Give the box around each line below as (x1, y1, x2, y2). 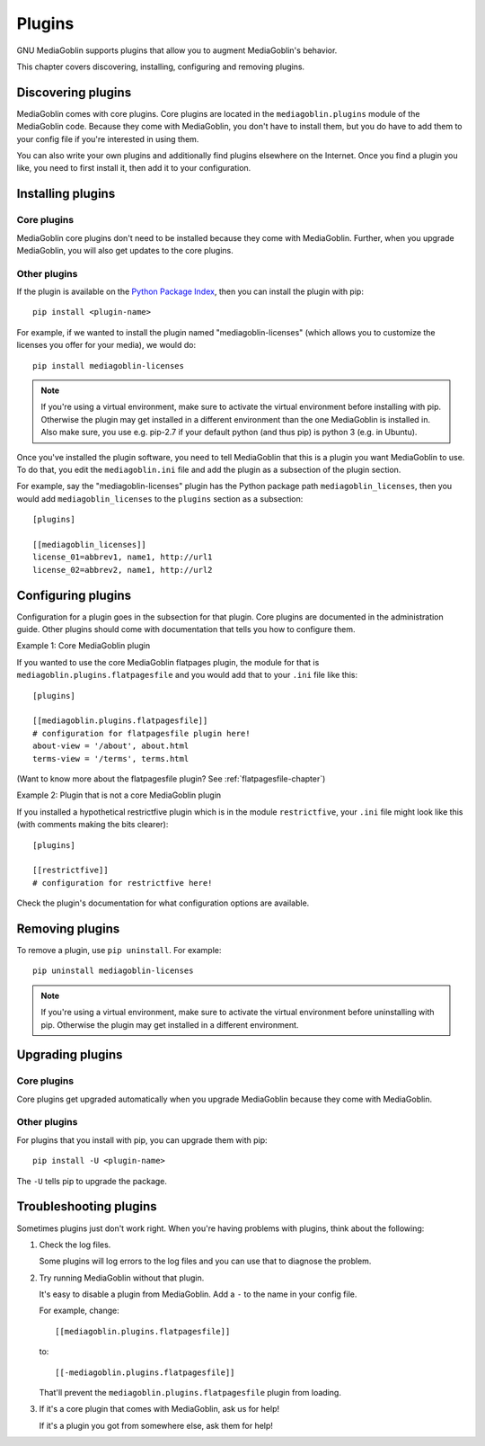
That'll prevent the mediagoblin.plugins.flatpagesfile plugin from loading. (39, 1388, 341, 1398)
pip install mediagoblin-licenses (32, 361, 184, 370)
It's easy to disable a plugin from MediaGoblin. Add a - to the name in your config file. (39, 1289, 357, 1299)
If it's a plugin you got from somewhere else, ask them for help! (39, 1420, 274, 1431)
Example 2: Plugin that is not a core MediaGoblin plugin (16, 790, 222, 800)
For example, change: (39, 1305, 120, 1317)
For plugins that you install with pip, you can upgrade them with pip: (16, 1134, 269, 1146)
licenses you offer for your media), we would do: (16, 340, 197, 351)
